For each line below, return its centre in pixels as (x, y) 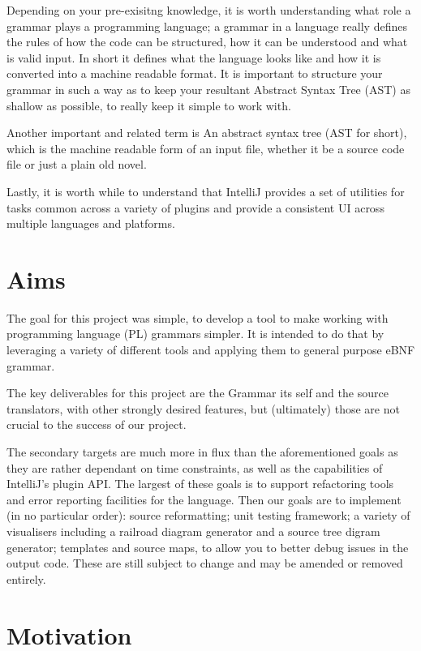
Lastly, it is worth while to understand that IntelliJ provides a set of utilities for (206, 191)
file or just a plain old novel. (77, 164)
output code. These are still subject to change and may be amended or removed (205, 563)
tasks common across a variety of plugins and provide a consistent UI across (195, 207)
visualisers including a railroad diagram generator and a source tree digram (193, 531)
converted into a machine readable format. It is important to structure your (195, 73)
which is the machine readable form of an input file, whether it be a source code (206, 148)
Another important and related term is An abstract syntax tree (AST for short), (207, 133)
